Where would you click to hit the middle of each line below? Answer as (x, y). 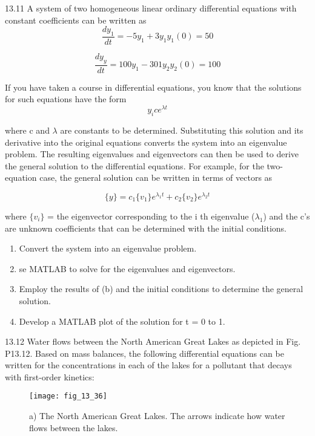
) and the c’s (287, 216)
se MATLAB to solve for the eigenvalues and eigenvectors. (127, 268)
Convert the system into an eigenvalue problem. (108, 248)
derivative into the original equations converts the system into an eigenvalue (146, 142)
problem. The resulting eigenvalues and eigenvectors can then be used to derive (152, 154)
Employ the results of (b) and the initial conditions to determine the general (161, 289)
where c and (27, 130)
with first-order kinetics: (50, 376)
